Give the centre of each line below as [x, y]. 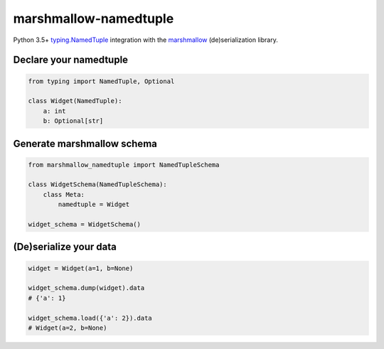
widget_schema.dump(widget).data [86, 288]
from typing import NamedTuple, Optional [101, 81]
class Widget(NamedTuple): [75, 101]
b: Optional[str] [73, 121]
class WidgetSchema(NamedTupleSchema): [97, 184]
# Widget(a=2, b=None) [68, 328]
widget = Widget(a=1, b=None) [81, 268]
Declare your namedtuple [70, 60]
